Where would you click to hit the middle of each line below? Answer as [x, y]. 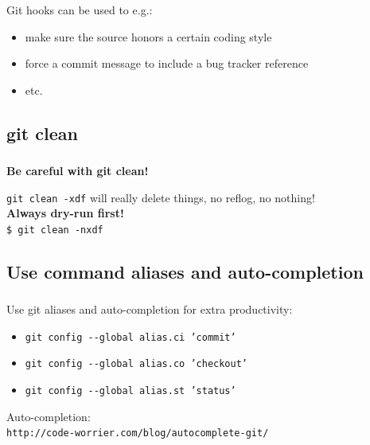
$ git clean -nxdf [55, 230]
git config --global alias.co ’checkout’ [136, 364]
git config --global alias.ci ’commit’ [130, 337]
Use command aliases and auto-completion [185, 271]
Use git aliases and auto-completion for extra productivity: [150, 309]
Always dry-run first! [65, 213]
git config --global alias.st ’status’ [130, 391]
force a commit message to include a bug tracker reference [167, 63]
